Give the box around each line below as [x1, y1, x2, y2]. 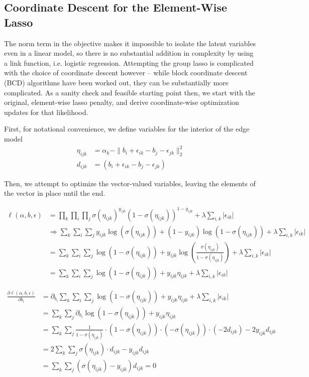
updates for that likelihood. [4, 106, 88, 117]
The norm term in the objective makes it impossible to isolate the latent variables [4, 38, 256, 48]
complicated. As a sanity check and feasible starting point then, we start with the [4, 87, 255, 97]
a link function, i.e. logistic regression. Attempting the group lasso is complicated [4, 57, 254, 68]
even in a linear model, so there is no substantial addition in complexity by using [4, 48, 254, 58]
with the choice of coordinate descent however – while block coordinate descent [4, 67, 248, 78]
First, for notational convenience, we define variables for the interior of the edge [4, 123, 250, 134]
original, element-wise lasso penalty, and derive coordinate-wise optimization [4, 97, 239, 107]
